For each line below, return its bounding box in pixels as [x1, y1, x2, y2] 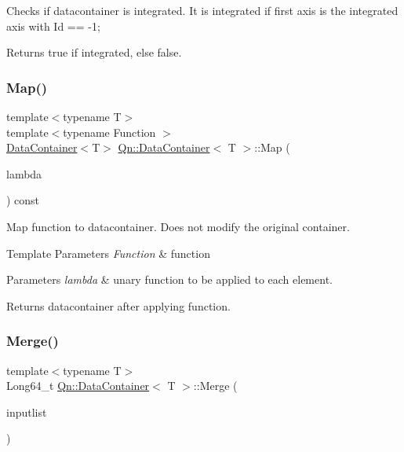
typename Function [63, 123, 156, 140]
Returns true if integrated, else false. [6, 44, 182, 61]
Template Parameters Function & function [6, 244, 210, 261]
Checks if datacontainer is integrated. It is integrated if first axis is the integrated [6, 2, 399, 18]
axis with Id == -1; [6, 17, 100, 34]
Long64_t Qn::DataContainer [6, 377, 150, 394]
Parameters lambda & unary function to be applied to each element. [6, 271, 333, 288]
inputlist [6, 403, 47, 420]
